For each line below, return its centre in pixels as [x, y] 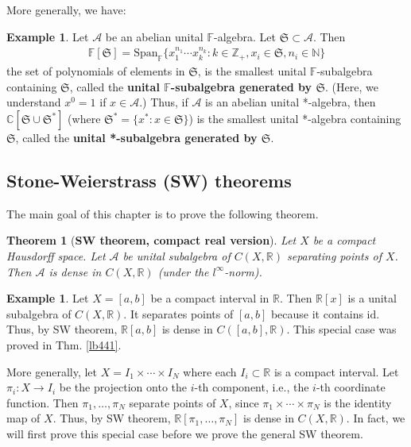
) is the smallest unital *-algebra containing [295, 119]
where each [210, 371]
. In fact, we [376, 418]
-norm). [243, 271]
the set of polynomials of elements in [96, 71]
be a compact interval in [210, 298]
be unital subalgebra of [176, 256]
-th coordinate [351, 387]
